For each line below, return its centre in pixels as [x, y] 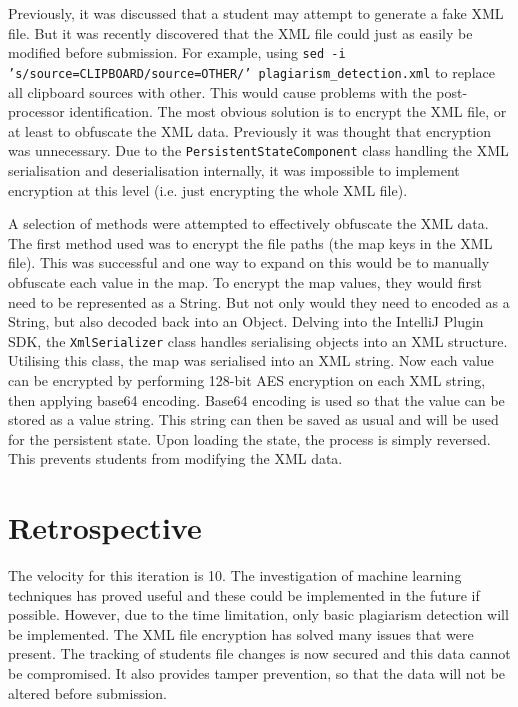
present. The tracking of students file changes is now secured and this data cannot [259, 653]
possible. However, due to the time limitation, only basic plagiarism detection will [258, 614]
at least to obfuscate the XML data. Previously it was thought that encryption [250, 130]
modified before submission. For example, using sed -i [177, 52]
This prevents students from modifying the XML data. [175, 458]
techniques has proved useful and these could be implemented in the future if [244, 594]
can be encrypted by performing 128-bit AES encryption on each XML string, [247, 379]
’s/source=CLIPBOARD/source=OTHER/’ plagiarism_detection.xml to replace [251, 71]
